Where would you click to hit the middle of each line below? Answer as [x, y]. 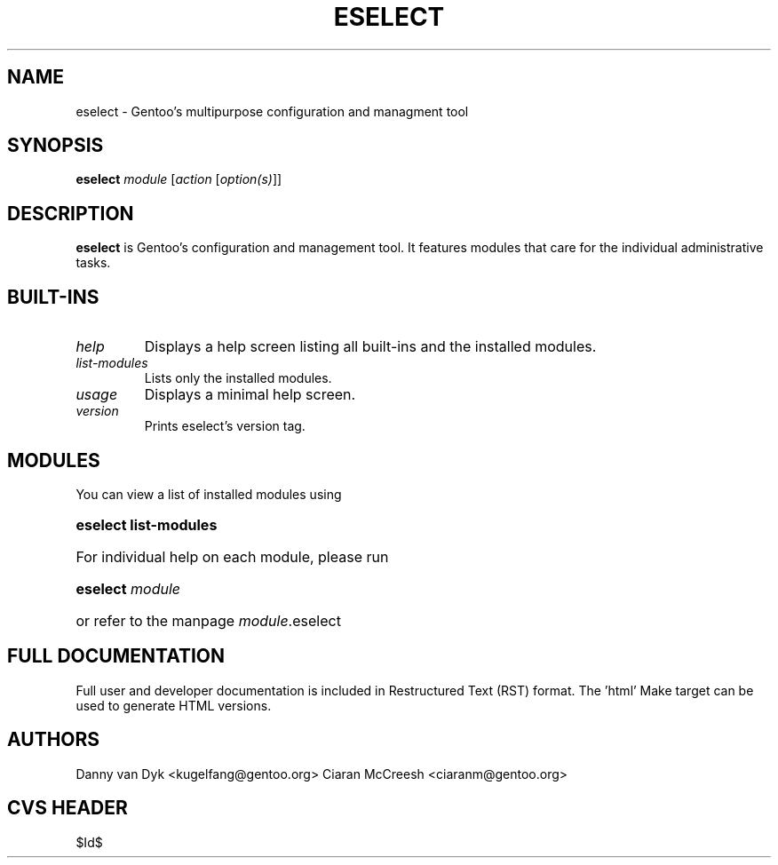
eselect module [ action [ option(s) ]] [179, 179]
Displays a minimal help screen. [250, 395]
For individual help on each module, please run [232, 556]
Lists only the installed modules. [238, 378]
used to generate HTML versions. [174, 705]
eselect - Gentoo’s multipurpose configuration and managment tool [272, 111]
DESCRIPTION [71, 213]
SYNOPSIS [56, 146]
